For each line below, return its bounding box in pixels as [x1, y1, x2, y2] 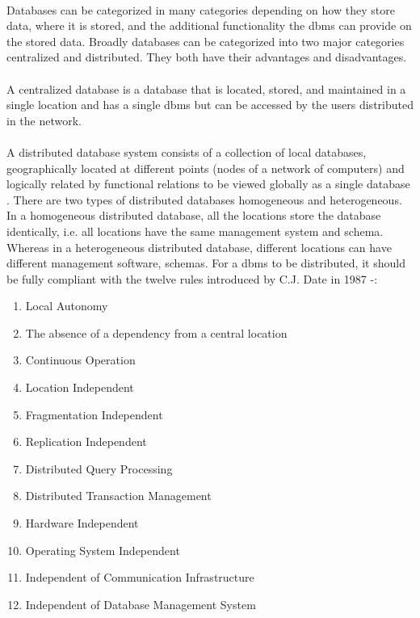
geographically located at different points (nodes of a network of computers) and [6, 159, 405, 176]
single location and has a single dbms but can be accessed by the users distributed [6, 96, 414, 113]
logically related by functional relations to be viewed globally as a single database [6, 175, 410, 192]
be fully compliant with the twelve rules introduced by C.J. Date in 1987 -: [6, 270, 378, 287]
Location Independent [25, 379, 134, 396]
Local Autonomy [25, 297, 108, 314]
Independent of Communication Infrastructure [25, 569, 254, 586]
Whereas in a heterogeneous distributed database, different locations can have [6, 238, 392, 255]
